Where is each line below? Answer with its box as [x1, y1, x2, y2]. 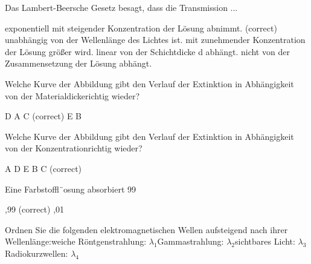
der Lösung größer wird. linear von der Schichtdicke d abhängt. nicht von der [5, 45, 290, 58]
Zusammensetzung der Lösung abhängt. [5, 57, 152, 70]
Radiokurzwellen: [5, 246, 68, 259]
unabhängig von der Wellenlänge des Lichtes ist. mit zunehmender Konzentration [5, 33, 306, 46]
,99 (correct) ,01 [5, 203, 65, 216]
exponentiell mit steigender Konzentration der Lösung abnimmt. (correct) [5, 21, 277, 34]
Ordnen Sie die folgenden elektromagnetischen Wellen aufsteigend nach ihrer [5, 223, 288, 236]
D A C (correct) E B [5, 110, 82, 122]
